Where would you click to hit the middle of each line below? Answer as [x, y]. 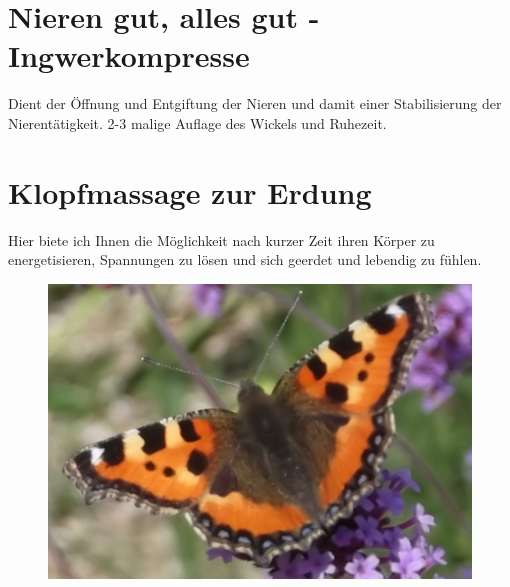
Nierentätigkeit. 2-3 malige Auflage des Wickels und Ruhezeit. [197, 122]
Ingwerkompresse [129, 55]
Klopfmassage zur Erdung [190, 191]
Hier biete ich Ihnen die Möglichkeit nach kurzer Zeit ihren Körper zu [221, 239]
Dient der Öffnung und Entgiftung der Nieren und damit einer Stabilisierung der [255, 103]
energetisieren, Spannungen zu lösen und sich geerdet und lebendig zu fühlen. [245, 259]
